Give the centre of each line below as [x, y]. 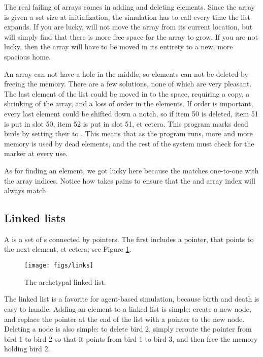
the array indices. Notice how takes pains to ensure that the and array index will [130, 180]
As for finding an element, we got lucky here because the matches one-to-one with [131, 170]
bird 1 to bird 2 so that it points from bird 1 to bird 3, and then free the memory [131, 338]
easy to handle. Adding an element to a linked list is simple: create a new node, [128, 308]
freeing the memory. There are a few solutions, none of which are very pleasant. [128, 84]
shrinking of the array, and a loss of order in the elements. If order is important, [129, 103]
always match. [26, 190]
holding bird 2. [27, 349]
